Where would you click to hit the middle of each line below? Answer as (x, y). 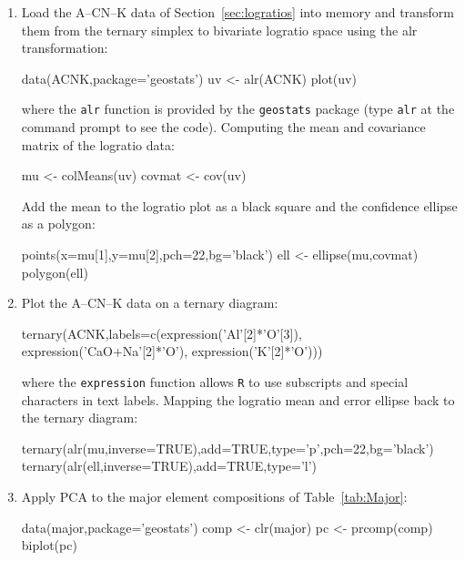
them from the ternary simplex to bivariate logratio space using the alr (219, 30)
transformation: (65, 48)
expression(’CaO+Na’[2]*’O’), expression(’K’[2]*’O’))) (172, 351)
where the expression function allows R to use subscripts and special (215, 381)
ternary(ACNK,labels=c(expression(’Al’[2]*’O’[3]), (162, 333)
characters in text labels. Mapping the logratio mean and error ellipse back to (238, 399)
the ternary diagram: (80, 418)
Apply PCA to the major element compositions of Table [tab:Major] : (214, 496)
